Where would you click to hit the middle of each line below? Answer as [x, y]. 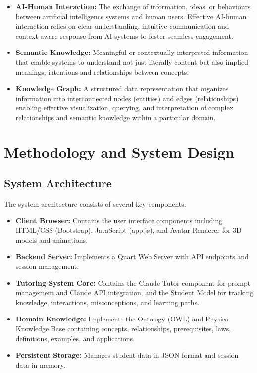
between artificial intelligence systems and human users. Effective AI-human [131, 16]
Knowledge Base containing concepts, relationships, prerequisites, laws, [123, 329]
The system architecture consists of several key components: [95, 204]
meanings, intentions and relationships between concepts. [102, 72]
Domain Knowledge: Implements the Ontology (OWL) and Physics [122, 319]
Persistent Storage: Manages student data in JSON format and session [127, 355]
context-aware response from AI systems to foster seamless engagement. [124, 35]
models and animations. [52, 240]
